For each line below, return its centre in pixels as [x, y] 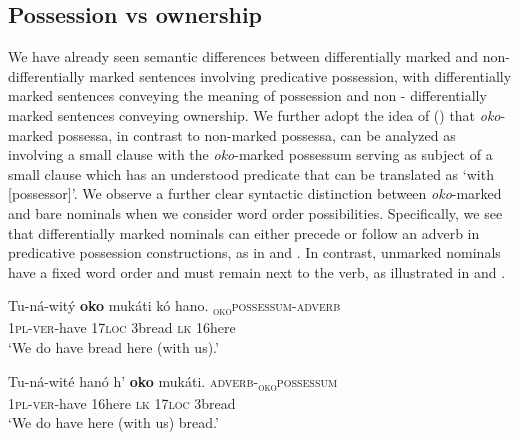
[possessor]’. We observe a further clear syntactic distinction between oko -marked [255, 193]
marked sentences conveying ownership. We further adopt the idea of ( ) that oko [254, 114]
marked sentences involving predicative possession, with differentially [300, 75]
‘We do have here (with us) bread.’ [113, 422]
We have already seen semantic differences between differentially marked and [243, 56]
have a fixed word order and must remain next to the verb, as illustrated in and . [257, 271]
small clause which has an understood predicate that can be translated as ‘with [251, 173]
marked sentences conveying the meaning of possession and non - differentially [247, 95]
